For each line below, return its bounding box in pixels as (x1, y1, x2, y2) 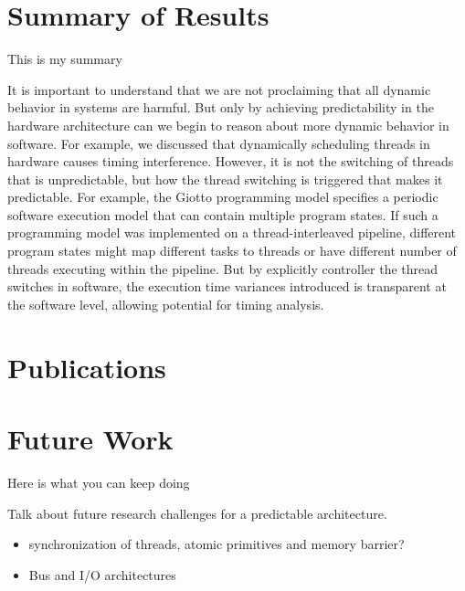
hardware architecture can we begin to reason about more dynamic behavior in (7, 115, 449, 134)
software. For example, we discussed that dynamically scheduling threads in (7, 133, 430, 153)
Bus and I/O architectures (28, 565, 176, 584)
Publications (7, 348, 166, 385)
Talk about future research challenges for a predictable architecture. (7, 503, 387, 522)
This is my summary (7, 49, 122, 69)
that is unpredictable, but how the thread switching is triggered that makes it (7, 169, 443, 188)
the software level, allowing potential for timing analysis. (7, 294, 324, 313)
